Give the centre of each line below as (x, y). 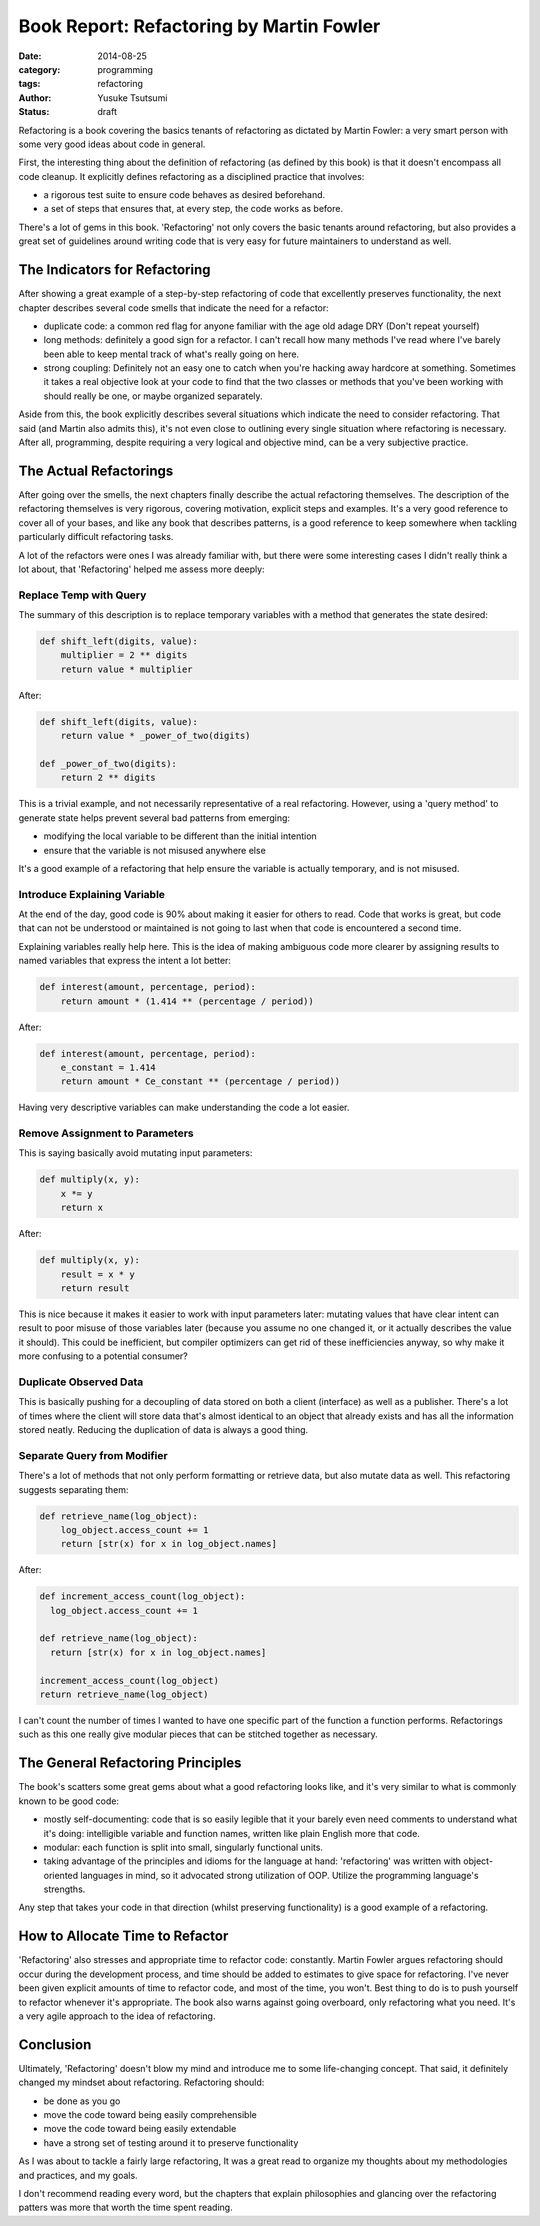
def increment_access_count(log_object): (142, 1596)
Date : (30, 56)
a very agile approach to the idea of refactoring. (117, 2016)
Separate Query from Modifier (93, 1455)
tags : (29, 84)
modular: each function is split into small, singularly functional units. (183, 1847)
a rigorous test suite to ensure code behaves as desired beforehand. (184, 195)
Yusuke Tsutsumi (132, 97)
